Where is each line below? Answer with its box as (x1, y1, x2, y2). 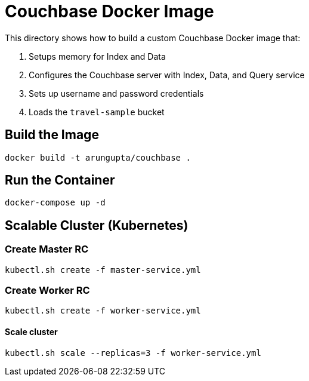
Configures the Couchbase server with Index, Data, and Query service (29, 69, 305, 80)
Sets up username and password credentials (29, 88, 204, 99)
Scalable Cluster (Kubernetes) (5, 217, 189, 233)
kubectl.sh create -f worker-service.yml (5, 306, 201, 316)
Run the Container (5, 173, 115, 188)
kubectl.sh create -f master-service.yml (5, 265, 201, 275)
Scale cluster (5, 327, 58, 337)
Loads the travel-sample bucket (29, 106, 165, 117)
